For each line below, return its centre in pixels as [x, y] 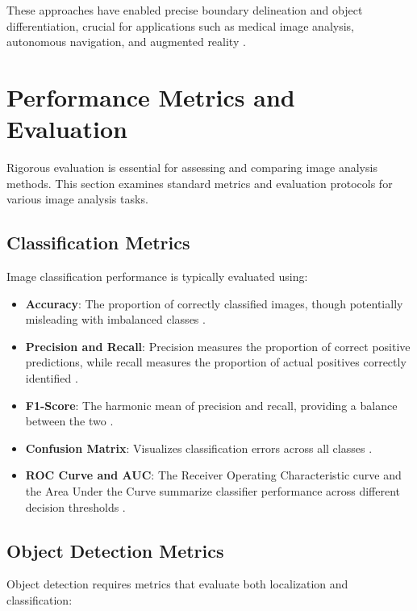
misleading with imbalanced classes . [115, 319]
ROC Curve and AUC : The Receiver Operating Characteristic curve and [213, 475]
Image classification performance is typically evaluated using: [157, 276]
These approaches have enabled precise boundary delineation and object [185, 10]
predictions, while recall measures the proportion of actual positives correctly [216, 362]
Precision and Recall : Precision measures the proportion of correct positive [218, 346]
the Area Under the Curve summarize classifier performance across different [213, 491]
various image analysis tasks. [77, 199]
